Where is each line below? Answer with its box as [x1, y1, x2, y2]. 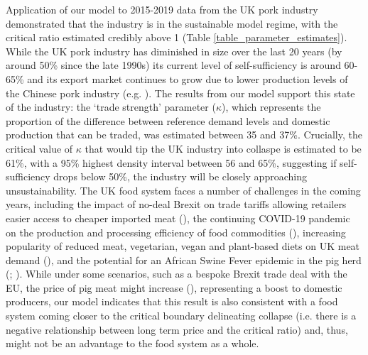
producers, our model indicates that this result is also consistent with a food [6, 294, 338, 309]
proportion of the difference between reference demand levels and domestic [6, 113, 330, 128]
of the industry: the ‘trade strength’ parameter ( [6, 99, 216, 114]
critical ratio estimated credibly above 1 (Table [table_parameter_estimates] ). [6, 30, 347, 45]
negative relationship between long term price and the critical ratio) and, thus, [6, 322, 348, 337]
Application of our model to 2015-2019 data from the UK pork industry [6, 2, 318, 16]
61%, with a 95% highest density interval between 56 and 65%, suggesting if [6, 155, 337, 170]
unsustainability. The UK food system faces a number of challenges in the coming [6, 182, 361, 197]
